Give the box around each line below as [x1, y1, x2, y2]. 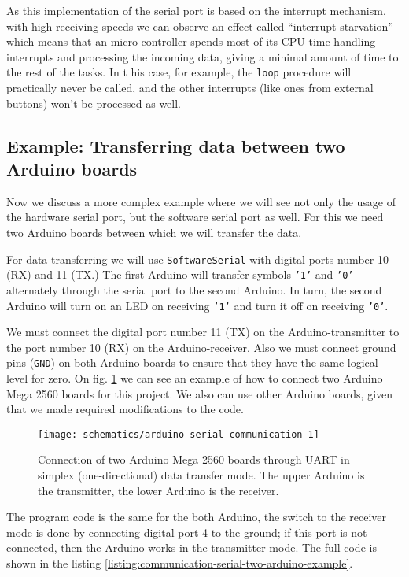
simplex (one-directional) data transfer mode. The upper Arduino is [38, 467, 365, 483]
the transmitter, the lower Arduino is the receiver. [38, 482, 279, 498]
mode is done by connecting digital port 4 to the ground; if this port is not [6, 523, 367, 540]
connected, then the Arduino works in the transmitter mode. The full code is [6, 539, 377, 556]
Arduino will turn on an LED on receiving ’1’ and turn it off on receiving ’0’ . [6, 297, 389, 313]
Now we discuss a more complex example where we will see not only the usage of [6, 193, 396, 209]
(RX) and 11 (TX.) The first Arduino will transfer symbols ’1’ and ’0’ [6, 266, 354, 283]
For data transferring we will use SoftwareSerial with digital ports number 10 [6, 250, 389, 267]
